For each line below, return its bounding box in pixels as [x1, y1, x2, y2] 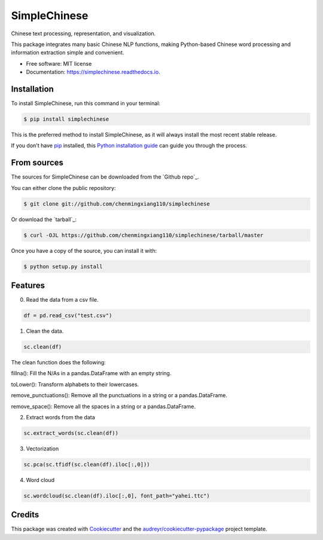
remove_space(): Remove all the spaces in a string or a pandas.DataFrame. [11, 403, 196, 410]
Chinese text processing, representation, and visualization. [11, 30, 156, 37]
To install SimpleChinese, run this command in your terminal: [11, 100, 161, 107]
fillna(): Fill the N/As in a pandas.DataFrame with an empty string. [11, 370, 172, 377]
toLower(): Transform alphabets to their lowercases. [11, 381, 139, 388]
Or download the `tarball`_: [11, 216, 77, 223]
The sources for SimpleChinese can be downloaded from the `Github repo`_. [11, 173, 200, 180]
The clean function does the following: [11, 359, 106, 366]
